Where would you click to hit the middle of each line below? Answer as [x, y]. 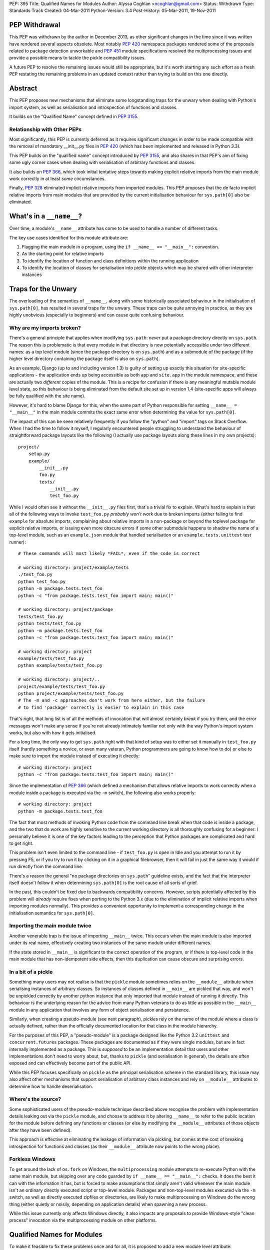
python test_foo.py [42, 581]
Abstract [23, 88]
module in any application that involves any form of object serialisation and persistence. [99, 1009]
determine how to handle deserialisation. [51, 1086]
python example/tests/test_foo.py [60, 665]
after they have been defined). [40, 1130]
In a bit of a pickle [31, 971]
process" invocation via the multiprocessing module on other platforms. [83, 1220]
